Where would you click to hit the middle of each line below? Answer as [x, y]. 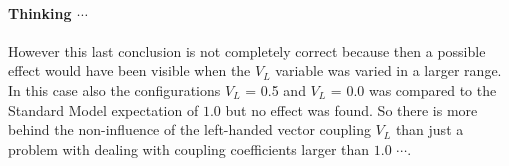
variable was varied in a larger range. [388, 70]
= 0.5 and [275, 89]
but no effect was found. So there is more [351, 109]
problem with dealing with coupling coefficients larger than [189, 148]
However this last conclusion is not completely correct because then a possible [247, 50]
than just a [429, 129]
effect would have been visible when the [129, 70]
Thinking [40, 12]
